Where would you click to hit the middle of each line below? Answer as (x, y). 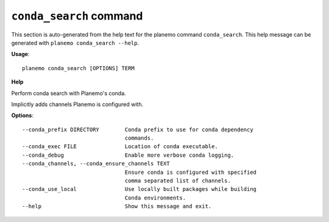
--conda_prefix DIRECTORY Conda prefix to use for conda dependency (138, 129)
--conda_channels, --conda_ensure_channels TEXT (96, 164)
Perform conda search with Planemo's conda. (69, 93)
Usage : (20, 54)
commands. (139, 138)
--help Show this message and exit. (117, 206)
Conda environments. (155, 198)
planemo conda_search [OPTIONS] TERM (79, 68)
